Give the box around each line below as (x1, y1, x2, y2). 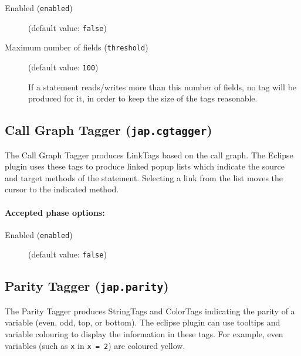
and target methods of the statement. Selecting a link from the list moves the (5, 171, 283, 184)
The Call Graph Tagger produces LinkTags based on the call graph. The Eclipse (5, 148, 293, 161)
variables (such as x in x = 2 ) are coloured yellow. (5, 339, 185, 351)
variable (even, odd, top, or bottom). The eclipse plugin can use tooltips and (5, 316, 280, 328)
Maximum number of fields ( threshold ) (5, 41, 148, 53)
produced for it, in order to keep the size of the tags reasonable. (28, 92, 258, 104)
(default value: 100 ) (28, 60, 99, 73)
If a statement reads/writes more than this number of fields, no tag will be (28, 80, 297, 93)
